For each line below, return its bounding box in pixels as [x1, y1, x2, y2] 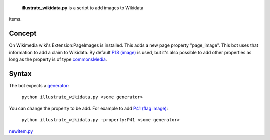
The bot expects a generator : [9, 82, 69, 88]
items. [9, 16, 22, 22]
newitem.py [9, 128, 33, 134]
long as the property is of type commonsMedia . [9, 56, 107, 62]
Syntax [9, 69, 32, 78]
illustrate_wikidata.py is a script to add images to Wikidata [21, 5, 144, 11]
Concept [9, 29, 37, 38]
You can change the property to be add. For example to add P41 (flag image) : [9, 105, 168, 111]
